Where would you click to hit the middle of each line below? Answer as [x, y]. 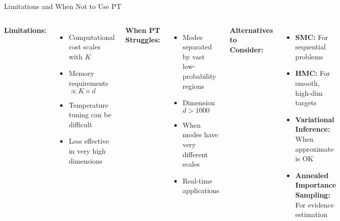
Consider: [246, 49]
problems [309, 56]
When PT [143, 30]
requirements [89, 83]
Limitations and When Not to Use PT [63, 6]
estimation [311, 214]
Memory [82, 73]
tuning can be [90, 114]
